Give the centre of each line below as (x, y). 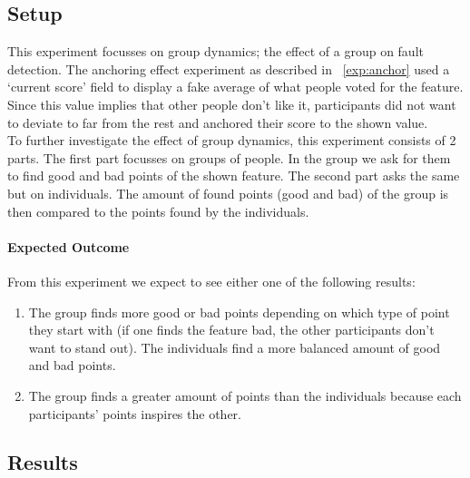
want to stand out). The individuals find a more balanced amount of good (235, 347)
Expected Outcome (69, 246)
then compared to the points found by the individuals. (158, 211)
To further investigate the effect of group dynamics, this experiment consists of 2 (232, 140)
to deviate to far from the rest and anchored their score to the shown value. (218, 122)
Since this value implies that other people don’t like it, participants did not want (232, 104)
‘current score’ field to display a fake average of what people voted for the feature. (235, 87)
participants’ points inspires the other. (135, 413)
